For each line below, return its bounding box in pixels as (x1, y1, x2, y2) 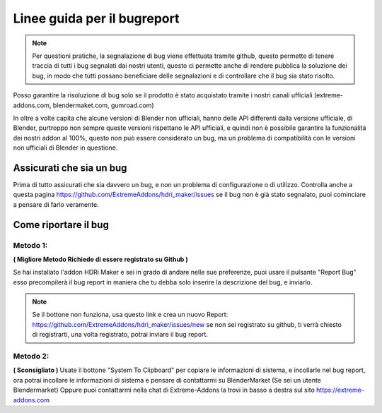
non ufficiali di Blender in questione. (13, 143, 118, 152)
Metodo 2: (13, 352, 50, 361)
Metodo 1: (13, 240, 48, 250)
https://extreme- (316, 385, 364, 395)
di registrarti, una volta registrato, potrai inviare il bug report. (32, 330, 209, 339)
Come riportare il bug (13, 219, 109, 231)
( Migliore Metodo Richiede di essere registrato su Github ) (13, 255, 189, 263)
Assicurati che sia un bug (13, 162, 127, 174)
